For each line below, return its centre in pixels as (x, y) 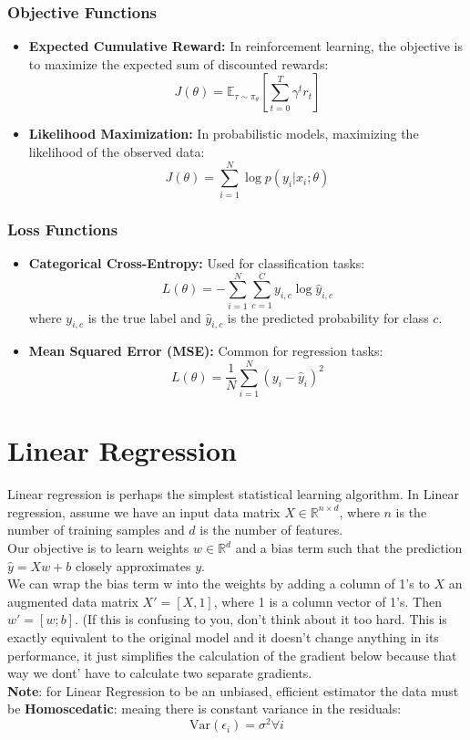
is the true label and (144, 317)
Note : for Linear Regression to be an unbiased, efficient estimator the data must (233, 690)
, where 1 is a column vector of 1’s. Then (327, 601)
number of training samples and (96, 530)
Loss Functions (63, 229)
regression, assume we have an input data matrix (144, 511)
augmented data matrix (73, 601)
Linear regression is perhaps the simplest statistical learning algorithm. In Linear (233, 494)
